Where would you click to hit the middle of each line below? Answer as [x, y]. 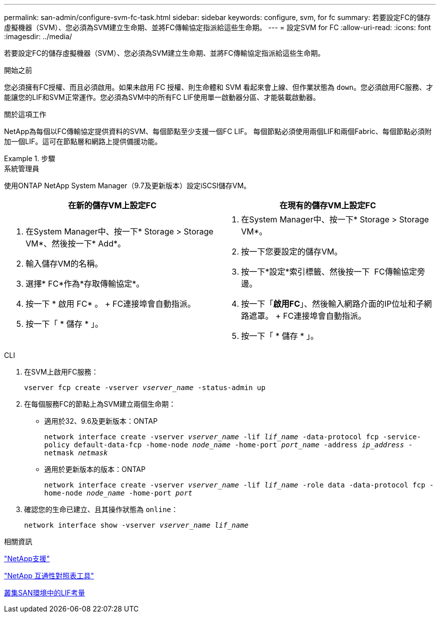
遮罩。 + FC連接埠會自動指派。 [308, 316]
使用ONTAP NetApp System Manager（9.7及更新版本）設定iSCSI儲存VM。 [128, 186]
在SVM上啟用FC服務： [61, 372]
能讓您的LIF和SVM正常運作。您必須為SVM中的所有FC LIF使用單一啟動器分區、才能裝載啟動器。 [162, 97]
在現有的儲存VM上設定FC [328, 205]
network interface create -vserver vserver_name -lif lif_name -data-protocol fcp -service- [233, 437]
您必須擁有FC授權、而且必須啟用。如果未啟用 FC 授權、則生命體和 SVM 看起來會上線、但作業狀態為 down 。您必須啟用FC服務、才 [219, 87]
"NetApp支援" [27, 559]
